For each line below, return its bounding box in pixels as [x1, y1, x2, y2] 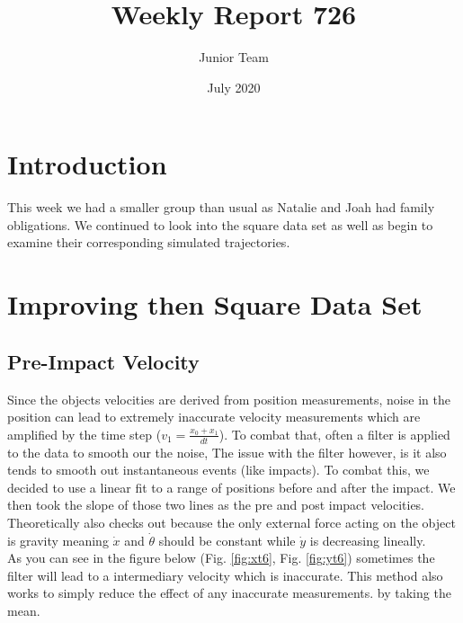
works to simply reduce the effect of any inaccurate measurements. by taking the [7, 583, 451, 602]
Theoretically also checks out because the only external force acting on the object [7, 513, 456, 531]
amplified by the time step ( [7, 424, 162, 443]
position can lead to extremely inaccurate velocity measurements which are [7, 407, 421, 426]
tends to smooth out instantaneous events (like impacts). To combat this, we [7, 460, 430, 479]
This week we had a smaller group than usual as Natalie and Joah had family [7, 198, 435, 217]
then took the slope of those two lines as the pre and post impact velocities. [7, 495, 425, 514]
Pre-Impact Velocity [7, 347, 200, 375]
